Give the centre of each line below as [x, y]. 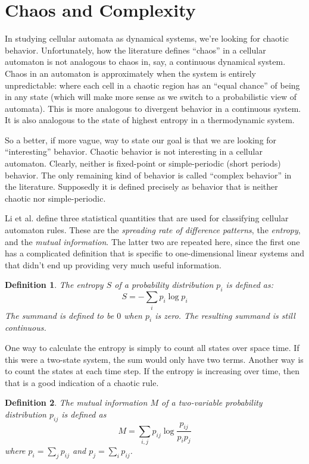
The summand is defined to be [60, 315]
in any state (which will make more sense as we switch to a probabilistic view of [151, 97]
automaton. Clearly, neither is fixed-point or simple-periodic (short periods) [143, 163]
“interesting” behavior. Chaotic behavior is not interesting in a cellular [134, 151]
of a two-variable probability [212, 402]
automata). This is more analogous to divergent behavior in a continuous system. [153, 108]
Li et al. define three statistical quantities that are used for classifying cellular [147, 218]
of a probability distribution [164, 285]
